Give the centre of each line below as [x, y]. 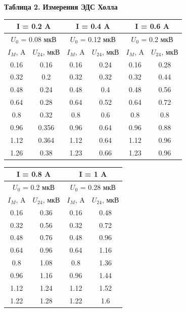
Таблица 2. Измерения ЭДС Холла [61, 7]
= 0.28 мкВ [98, 187]
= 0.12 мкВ [98, 39]
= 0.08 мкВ [39, 39]
